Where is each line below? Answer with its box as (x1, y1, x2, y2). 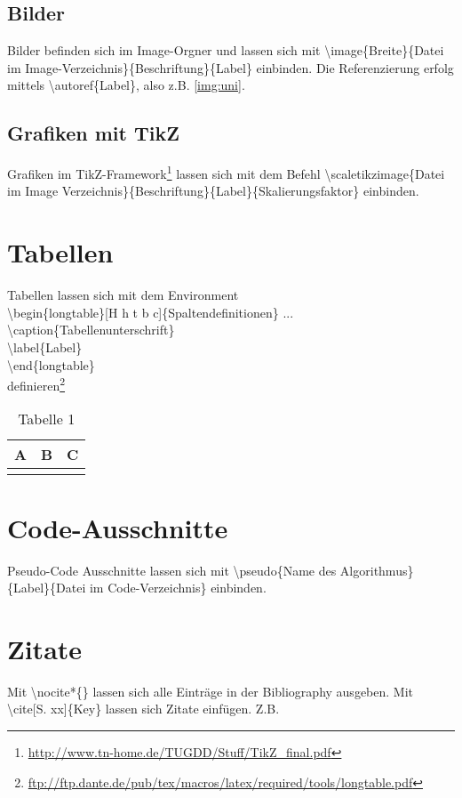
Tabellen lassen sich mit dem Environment (7, 286, 239, 304)
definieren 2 (7, 374, 66, 394)
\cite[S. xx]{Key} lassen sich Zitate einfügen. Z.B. (7, 699, 280, 718)
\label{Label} (7, 337, 83, 356)
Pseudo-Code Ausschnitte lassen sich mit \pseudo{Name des (7, 560, 337, 579)
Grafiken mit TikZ (7, 119, 179, 147)
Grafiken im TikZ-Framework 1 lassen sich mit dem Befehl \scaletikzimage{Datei (7, 162, 445, 182)
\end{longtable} (7, 355, 95, 374)
